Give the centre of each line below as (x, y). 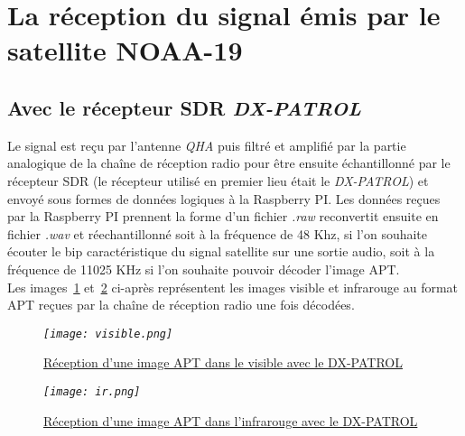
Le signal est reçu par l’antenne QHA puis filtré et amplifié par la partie (207, 145)
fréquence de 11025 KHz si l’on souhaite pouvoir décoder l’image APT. (204, 269)
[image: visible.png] (108, 334)
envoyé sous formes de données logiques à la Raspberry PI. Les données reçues (224, 198)
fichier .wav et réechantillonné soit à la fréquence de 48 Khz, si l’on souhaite (218, 233)
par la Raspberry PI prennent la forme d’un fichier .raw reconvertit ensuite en (223, 216)
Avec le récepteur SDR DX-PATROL (184, 107)
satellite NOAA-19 (125, 50)
